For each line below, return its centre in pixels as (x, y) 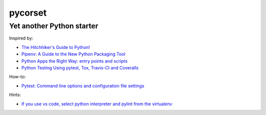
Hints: (15, 95)
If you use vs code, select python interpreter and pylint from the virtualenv (97, 104)
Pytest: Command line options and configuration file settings (83, 86)
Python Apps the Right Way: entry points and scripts (74, 61)
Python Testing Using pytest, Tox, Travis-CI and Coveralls (80, 68)
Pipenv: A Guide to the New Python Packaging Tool (73, 54)
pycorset (28, 13)
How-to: (17, 77)
